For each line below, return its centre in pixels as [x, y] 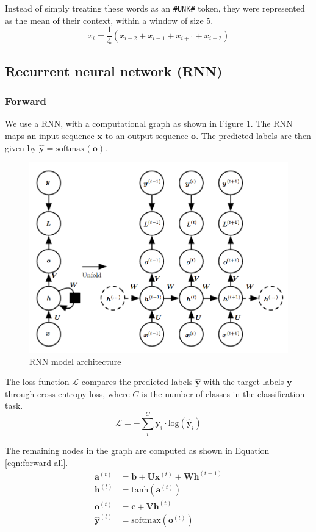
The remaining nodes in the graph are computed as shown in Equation [137, 451]
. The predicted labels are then [253, 135]
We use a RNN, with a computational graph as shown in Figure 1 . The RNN [149, 124]
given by [21, 147]
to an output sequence [147, 135]
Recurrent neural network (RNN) [114, 70]
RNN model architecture [75, 361]
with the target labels [244, 382]
